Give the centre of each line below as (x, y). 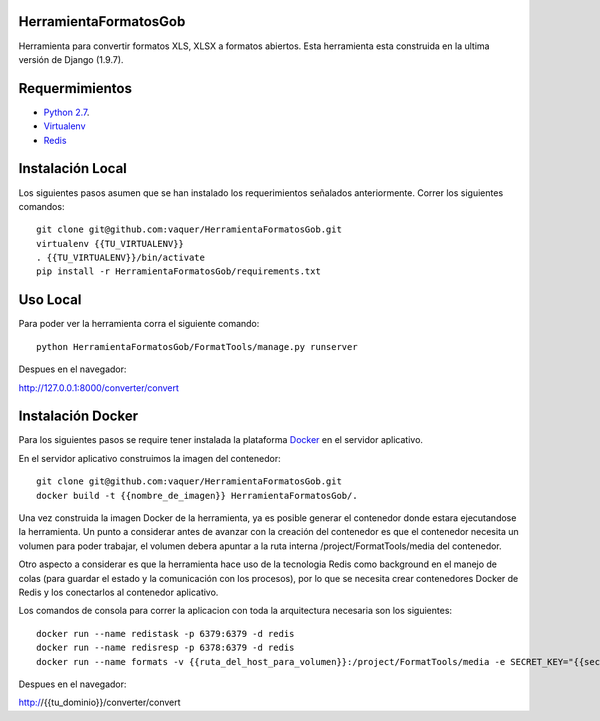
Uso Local (50, 300)
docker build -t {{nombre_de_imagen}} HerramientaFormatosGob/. (197, 495)
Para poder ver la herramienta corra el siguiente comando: (139, 324)
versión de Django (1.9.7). (71, 59)
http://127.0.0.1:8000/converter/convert (99, 387)
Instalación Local (72, 168)
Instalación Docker (78, 416)
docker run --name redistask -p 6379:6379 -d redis (165, 633)
